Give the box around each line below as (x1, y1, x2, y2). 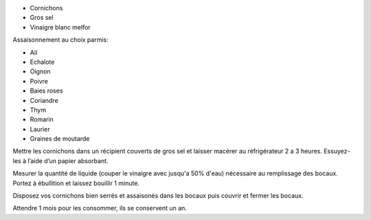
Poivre (30, 77, 48, 85)
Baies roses (30, 86, 63, 95)
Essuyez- (323, 147, 350, 156)
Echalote (30, 58, 55, 66)
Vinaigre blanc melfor (30, 23, 91, 31)
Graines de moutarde (30, 134, 90, 143)
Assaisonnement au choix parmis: (12, 36, 109, 44)
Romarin (30, 115, 54, 123)
